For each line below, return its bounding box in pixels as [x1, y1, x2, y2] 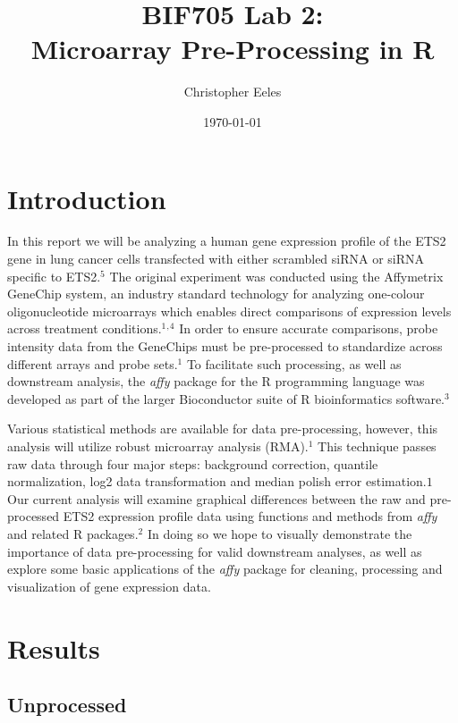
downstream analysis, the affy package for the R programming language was [7, 372, 425, 391]
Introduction [7, 180, 166, 216]
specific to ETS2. [7, 266, 101, 285]
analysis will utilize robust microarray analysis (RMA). [7, 436, 309, 455]
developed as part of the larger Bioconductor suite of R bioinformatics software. [7, 389, 445, 408]
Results [7, 629, 100, 666]
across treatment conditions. [7, 319, 162, 338]
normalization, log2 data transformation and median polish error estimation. [7, 472, 427, 491]
